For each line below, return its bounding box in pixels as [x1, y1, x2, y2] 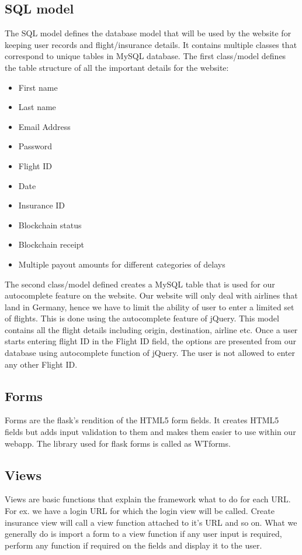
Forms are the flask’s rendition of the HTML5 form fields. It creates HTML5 [5, 414, 279, 426]
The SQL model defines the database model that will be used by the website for [5, 27, 291, 39]
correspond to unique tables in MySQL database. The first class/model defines [5, 50, 286, 62]
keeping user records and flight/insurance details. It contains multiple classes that [5, 38, 297, 50]
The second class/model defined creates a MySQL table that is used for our [5, 277, 275, 290]
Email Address [18, 120, 71, 132]
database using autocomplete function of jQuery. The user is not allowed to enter [5, 347, 296, 359]
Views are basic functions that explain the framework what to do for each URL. [5, 493, 291, 505]
